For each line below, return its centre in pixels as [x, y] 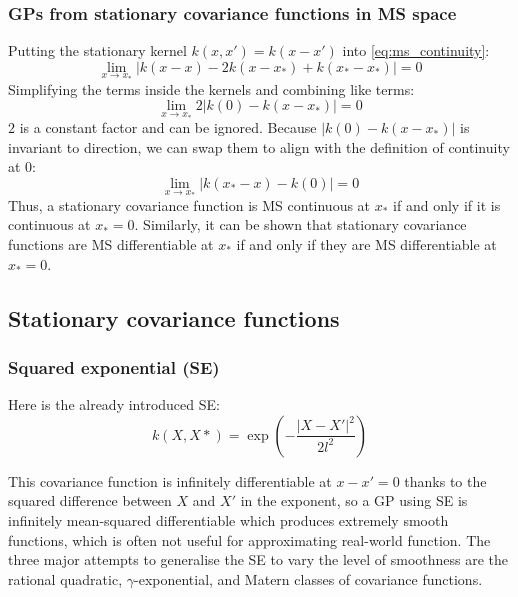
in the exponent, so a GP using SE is [354, 500]
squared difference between [90, 500]
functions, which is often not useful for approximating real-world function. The [249, 539]
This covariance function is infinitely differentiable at [170, 480]
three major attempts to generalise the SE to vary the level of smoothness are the [258, 559]
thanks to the [445, 480]
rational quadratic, [65, 578]
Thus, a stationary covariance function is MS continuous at [189, 204]
